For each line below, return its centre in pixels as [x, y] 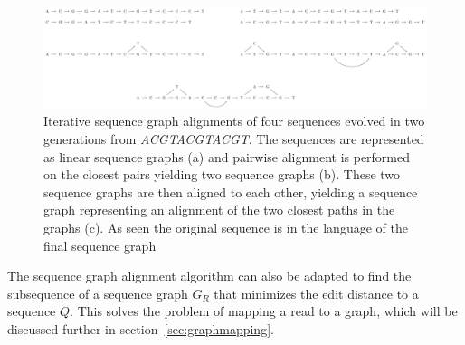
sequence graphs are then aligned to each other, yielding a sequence [231, 192]
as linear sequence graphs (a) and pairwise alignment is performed [227, 156]
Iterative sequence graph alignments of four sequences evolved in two [234, 121]
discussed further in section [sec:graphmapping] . [141, 328]
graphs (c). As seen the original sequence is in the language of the [226, 227]
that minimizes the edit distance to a [316, 293]
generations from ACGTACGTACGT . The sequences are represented [234, 138]
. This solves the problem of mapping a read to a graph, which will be [264, 311]
